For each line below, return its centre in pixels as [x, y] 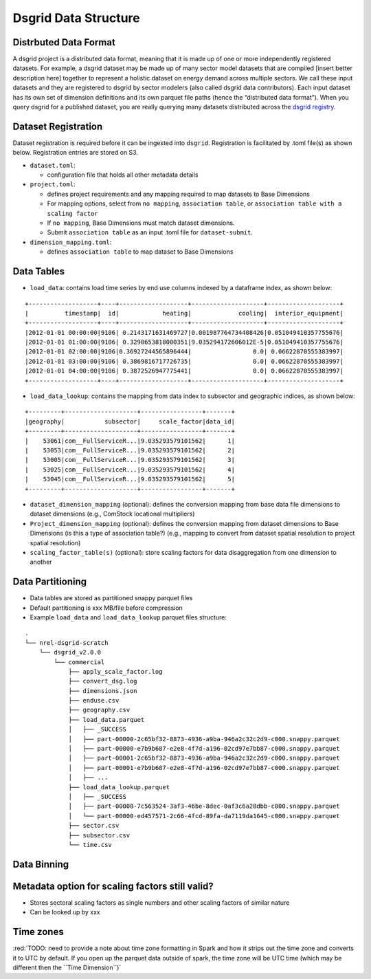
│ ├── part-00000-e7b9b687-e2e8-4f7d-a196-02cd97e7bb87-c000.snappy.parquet [204, 749]
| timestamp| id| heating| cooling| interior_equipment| [184, 313]
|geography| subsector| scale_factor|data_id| [130, 421]
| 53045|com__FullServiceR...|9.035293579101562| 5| [130, 479]
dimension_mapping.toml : [71, 242]
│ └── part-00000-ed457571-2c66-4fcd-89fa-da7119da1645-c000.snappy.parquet [204, 816]
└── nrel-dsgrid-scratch [67, 642]
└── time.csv [90, 845]
